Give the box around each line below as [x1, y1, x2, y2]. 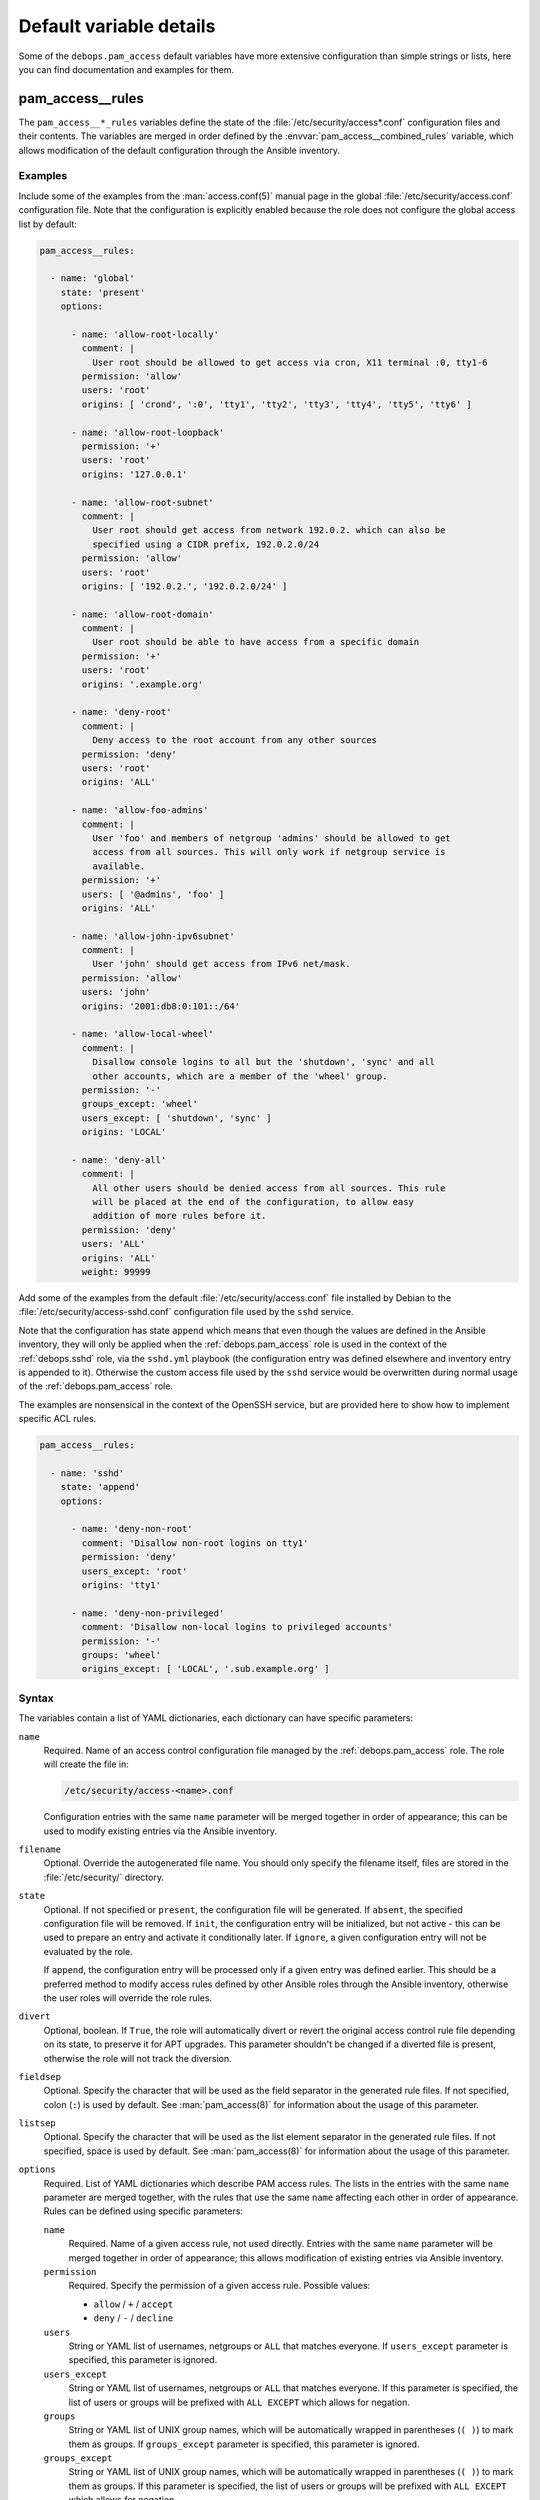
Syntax [18, 1691, 54, 1705]
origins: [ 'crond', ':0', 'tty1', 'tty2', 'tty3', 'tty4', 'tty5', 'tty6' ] [81, 398, 472, 410]
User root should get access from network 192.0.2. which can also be [91, 525, 446, 536]
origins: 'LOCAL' [81, 1126, 167, 1138]
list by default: [18, 218, 77, 230]
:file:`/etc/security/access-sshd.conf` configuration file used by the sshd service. [18, 1306, 354, 1318]
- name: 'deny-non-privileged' [71, 1607, 225, 1619]
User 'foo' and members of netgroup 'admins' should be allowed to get [91, 832, 452, 844]
